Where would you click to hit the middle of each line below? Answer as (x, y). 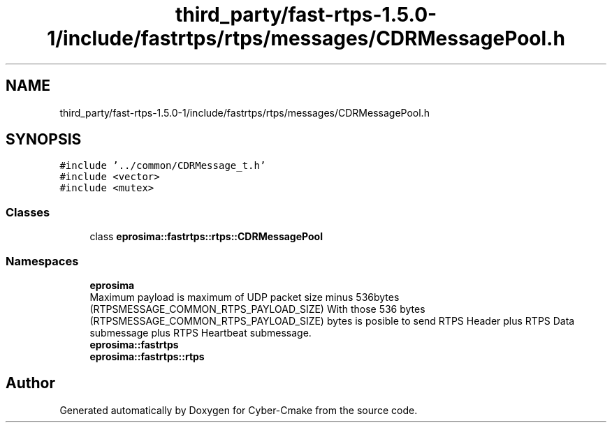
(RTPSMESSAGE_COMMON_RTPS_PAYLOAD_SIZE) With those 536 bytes (257, 309)
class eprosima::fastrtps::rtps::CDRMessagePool (206, 237)
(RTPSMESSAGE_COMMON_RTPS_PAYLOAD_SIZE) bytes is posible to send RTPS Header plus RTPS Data (332, 320)
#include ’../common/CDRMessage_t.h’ (163, 166)
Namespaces (42, 261)
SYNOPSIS (44, 140)
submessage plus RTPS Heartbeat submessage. (201, 332)
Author (30, 383)
